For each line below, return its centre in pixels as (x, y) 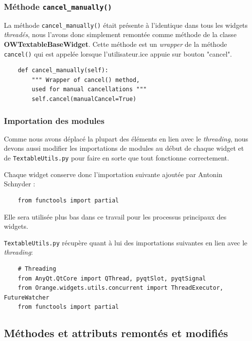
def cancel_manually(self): (63, 70)
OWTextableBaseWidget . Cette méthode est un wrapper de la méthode (116, 44)
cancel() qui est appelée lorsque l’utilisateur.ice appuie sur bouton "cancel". (118, 53)
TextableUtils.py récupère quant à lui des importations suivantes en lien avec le (126, 242)
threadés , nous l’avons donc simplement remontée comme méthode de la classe (120, 34)
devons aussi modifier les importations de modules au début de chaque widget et (124, 148)
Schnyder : (20, 184)
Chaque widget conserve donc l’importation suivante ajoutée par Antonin (113, 174)
